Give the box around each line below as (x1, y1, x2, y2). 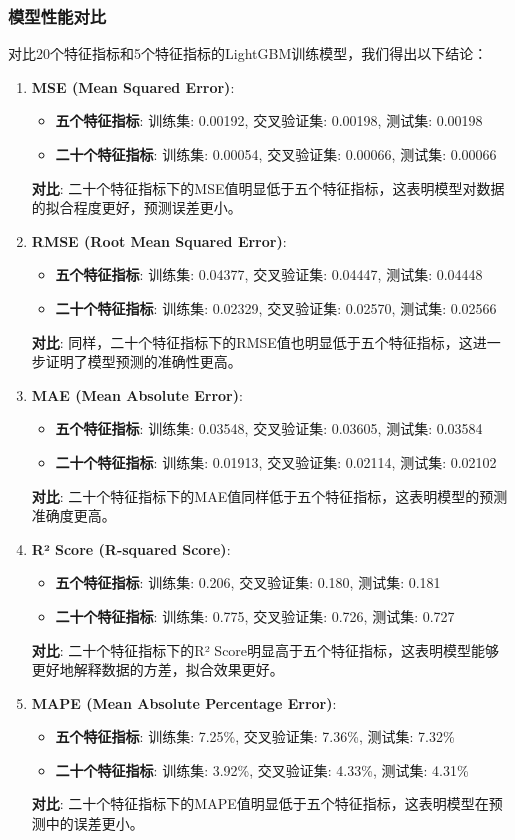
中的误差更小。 (45, 813, 144, 834)
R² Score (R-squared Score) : (31, 538, 231, 559)
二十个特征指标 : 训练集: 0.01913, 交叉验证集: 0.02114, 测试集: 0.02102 (55, 451, 497, 472)
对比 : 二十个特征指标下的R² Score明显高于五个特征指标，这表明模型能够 (31, 639, 500, 660)
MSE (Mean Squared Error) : (31, 76, 235, 97)
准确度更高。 (31, 505, 116, 526)
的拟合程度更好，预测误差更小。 (31, 197, 242, 218)
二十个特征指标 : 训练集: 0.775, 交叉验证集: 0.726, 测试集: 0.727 (55, 605, 455, 626)
